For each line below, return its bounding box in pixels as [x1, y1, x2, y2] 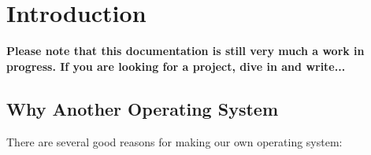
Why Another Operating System [6, 96, 279, 120]
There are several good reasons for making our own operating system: [6, 133, 343, 149]
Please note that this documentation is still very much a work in [6, 42, 365, 59]
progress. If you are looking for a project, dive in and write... [6, 57, 346, 74]
